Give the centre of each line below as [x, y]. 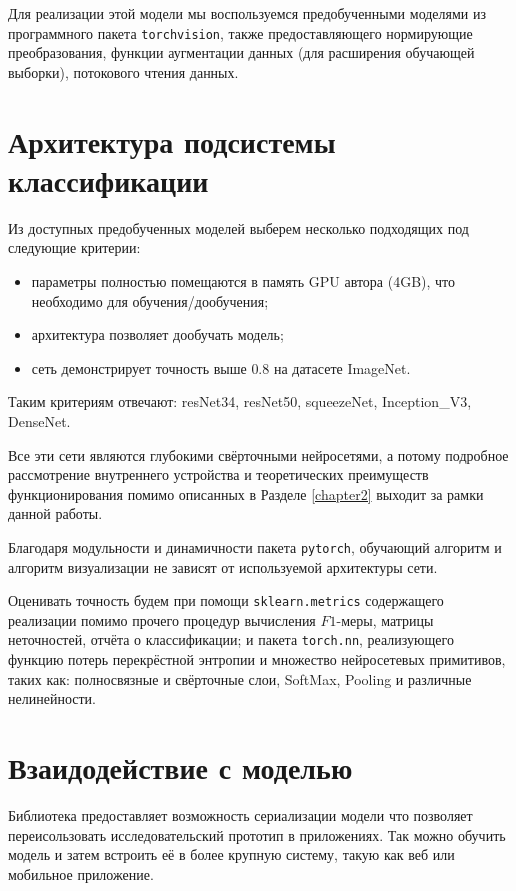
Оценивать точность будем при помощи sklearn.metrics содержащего [226, 600]
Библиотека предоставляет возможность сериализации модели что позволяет [240, 814]
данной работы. [55, 513]
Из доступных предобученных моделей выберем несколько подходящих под [238, 227]
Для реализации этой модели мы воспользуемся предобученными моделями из [247, 13]
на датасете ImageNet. [342, 367]
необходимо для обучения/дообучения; [150, 300]
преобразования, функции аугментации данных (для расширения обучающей [241, 52]
